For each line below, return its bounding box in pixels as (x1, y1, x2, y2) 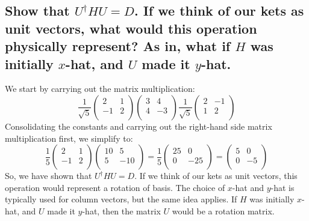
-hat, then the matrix (82, 204, 161, 217)
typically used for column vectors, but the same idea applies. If (5, 193, 237, 205)
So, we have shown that (5, 169, 92, 182)
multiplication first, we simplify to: (5, 132, 133, 144)
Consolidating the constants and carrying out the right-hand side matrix (5, 120, 272, 132)
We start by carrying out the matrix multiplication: (5, 82, 195, 95)
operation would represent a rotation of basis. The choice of (5, 181, 225, 193)
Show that (5, 1, 70, 20)
